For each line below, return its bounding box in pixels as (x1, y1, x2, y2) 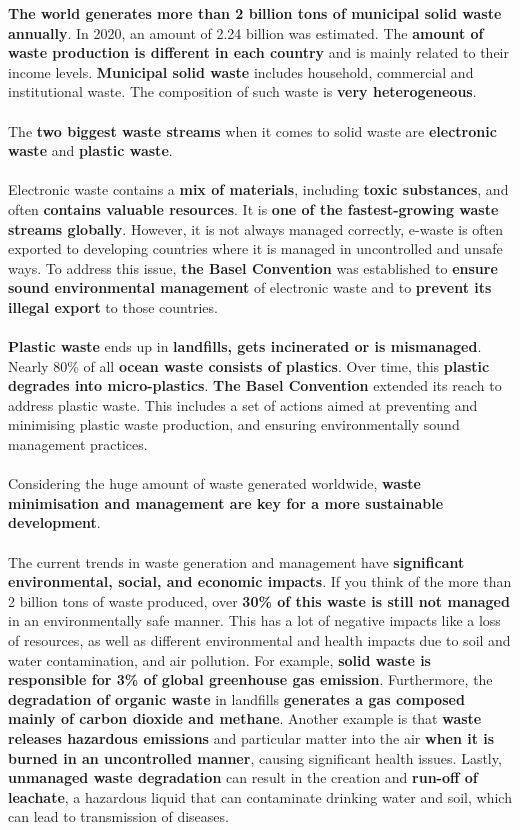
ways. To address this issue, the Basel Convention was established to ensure (8, 257, 498, 278)
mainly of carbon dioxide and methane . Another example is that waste (8, 708, 482, 729)
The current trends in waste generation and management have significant (8, 551, 465, 572)
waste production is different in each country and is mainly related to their (8, 42, 509, 63)
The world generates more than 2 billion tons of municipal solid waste (8, 3, 502, 23)
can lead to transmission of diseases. (8, 806, 229, 827)
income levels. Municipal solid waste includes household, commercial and (8, 61, 474, 82)
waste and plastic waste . (8, 140, 173, 161)
